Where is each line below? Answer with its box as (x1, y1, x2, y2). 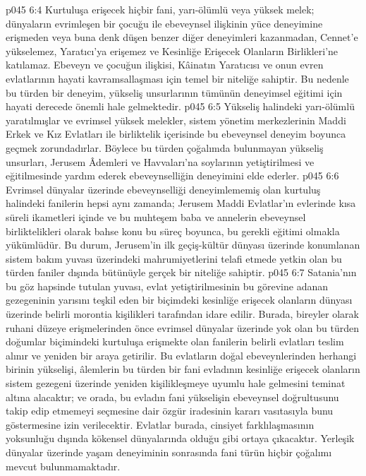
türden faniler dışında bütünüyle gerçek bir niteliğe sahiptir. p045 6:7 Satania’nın (6, 265, 357, 280)
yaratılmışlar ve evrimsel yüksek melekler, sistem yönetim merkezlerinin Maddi (6, 112, 346, 127)
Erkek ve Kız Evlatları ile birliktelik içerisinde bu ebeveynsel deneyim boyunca (6, 126, 346, 141)
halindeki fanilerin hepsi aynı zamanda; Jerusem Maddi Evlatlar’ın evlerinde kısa (6, 196, 356, 210)
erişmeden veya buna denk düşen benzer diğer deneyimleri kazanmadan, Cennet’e (6, 30, 358, 44)
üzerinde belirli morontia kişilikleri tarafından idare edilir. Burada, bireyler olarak (6, 307, 359, 321)
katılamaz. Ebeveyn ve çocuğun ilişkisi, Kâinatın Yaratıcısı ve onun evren (6, 57, 324, 72)
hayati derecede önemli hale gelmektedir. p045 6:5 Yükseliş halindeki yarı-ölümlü (6, 99, 355, 114)
